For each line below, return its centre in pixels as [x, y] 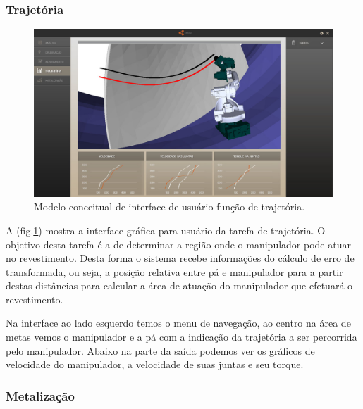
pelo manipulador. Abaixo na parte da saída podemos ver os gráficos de [160, 350]
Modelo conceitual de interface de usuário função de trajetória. [170, 207]
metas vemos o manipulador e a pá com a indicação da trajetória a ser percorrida [181, 337]
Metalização [40, 395]
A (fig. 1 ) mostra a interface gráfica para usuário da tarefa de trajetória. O [166, 230]
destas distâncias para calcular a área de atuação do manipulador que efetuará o [179, 285]
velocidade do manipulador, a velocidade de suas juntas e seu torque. [155, 364]
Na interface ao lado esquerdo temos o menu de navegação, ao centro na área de [178, 323]
